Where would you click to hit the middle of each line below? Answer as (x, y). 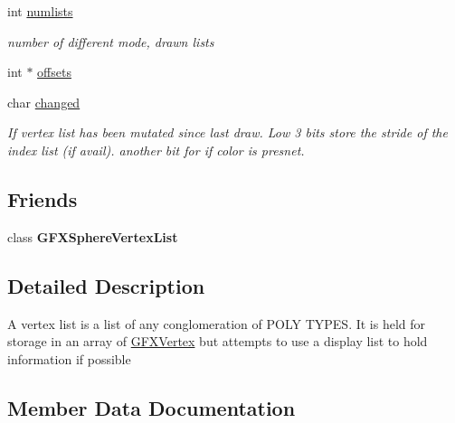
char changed (44, 102)
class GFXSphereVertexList (93, 236)
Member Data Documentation (152, 407)
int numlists (40, 11)
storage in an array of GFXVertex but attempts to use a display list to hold (218, 341)
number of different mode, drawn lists (111, 41)
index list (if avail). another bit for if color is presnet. (156, 150)
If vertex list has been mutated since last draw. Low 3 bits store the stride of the (227, 132)
